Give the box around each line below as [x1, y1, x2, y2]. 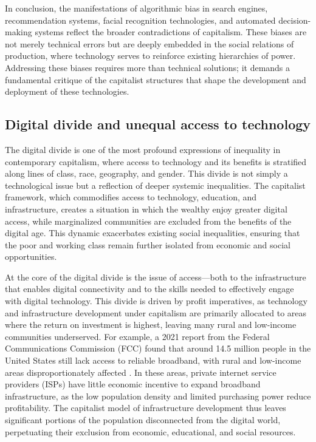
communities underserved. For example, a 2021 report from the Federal [5, 330, 270, 342]
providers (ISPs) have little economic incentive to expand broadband [5, 378, 261, 390]
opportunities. [5, 250, 57, 263]
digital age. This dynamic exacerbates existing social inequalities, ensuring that [5, 226, 300, 239]
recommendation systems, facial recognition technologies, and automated [5, 13, 276, 26]
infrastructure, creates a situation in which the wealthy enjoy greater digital [5, 202, 287, 215]
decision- [278, 13, 311, 26]
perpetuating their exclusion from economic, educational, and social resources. [5, 425, 296, 438]
